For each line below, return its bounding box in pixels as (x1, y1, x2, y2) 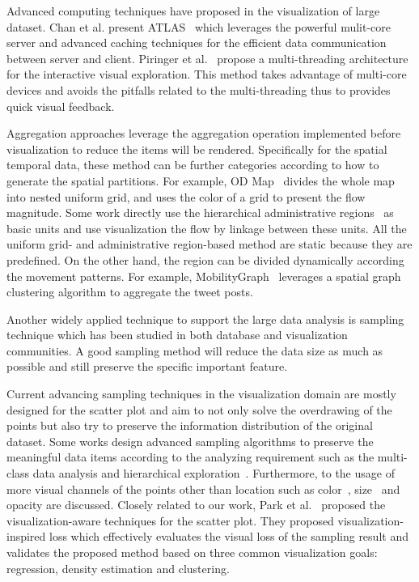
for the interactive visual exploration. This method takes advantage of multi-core (6, 66, 407, 83)
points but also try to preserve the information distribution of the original (6, 417, 373, 434)
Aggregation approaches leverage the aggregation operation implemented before (6, 125, 401, 142)
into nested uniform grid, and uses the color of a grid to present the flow (6, 188, 366, 205)
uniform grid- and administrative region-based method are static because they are (6, 236, 413, 253)
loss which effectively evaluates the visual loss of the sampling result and (49, 528, 408, 545)
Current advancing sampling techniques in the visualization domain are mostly (6, 385, 396, 402)
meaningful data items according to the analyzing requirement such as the (6, 448, 375, 465)
